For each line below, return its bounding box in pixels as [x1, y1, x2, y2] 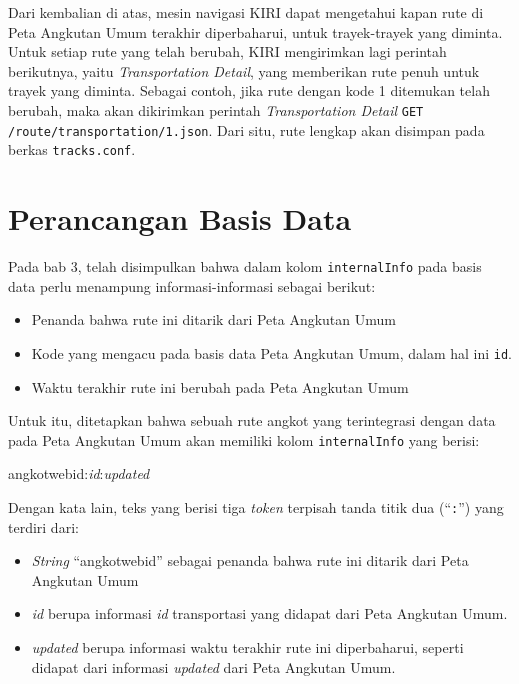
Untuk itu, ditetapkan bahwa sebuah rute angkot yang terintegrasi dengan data [8, 410, 496, 431]
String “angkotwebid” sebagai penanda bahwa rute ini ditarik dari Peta [31, 550, 469, 571]
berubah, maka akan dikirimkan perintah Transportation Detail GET [8, 99, 424, 120]
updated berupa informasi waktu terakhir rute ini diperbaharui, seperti [31, 637, 464, 658]
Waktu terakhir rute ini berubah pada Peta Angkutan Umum [31, 376, 409, 397]
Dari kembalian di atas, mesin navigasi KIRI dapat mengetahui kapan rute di [8, 2, 484, 22]
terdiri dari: [8, 516, 79, 537]
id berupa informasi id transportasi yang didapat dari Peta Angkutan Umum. [31, 603, 508, 624]
